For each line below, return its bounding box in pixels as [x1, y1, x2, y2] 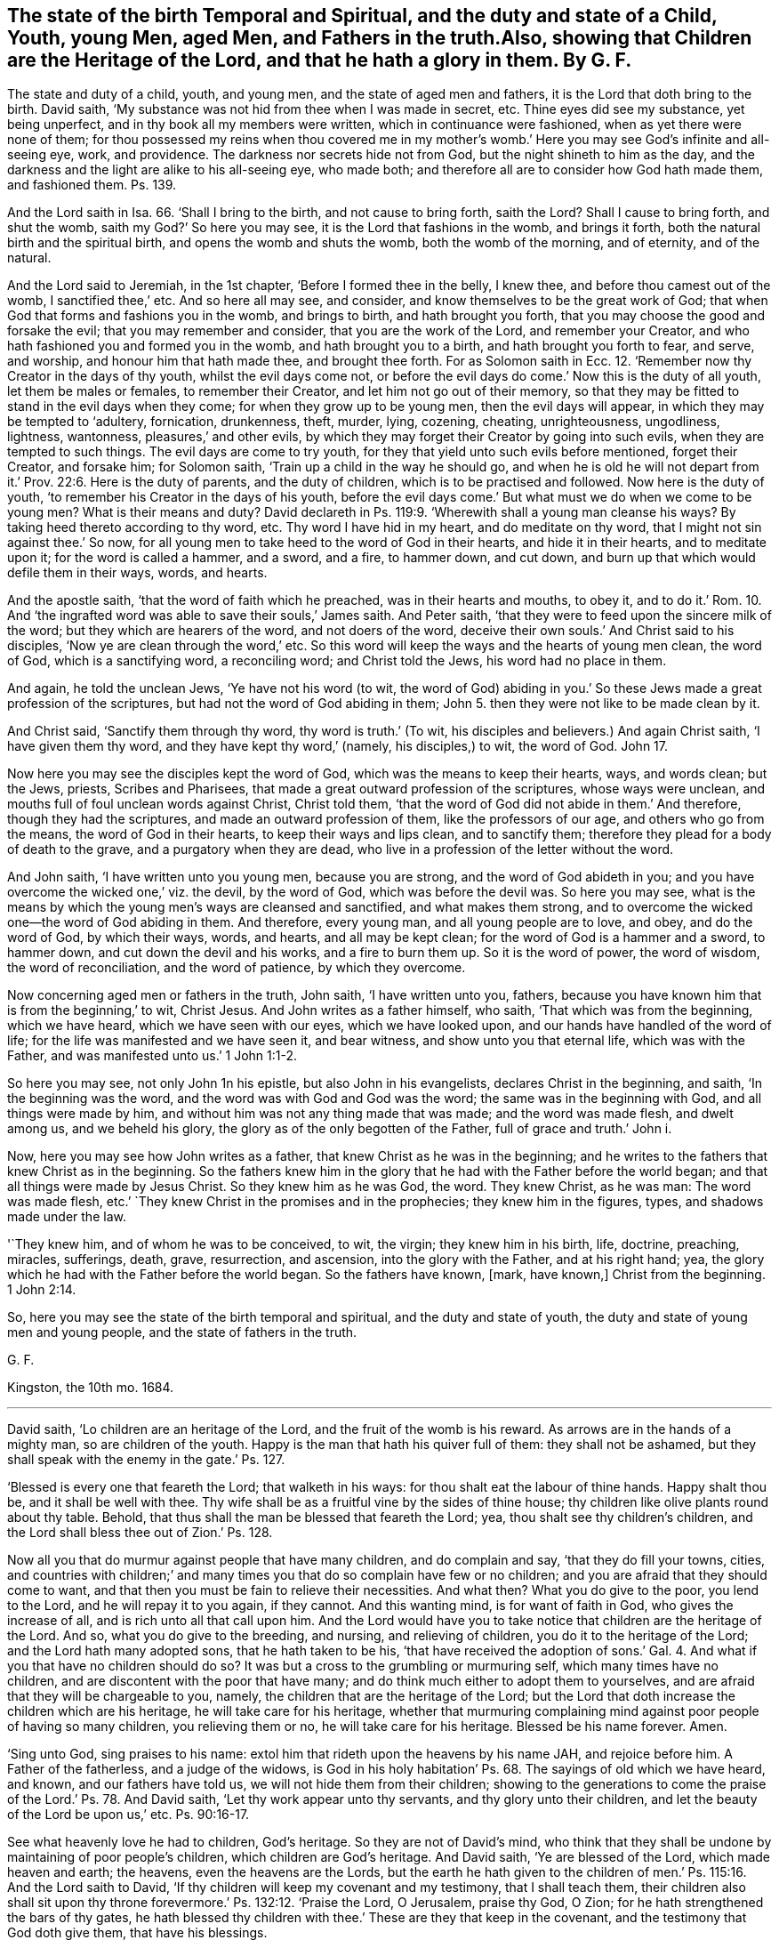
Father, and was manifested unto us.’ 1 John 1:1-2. [7, 1048, 297, 1064]
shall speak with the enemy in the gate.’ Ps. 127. [7, 1452, 285, 1468]
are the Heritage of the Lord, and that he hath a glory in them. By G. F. [7, 49, 632, 71]
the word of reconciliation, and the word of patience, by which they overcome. [7, 960, 466, 976]
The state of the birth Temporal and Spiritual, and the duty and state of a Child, [7, 4, 718, 27]
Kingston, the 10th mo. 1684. [7, 1380, 174, 1396]
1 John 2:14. [7, 1282, 76, 1298]
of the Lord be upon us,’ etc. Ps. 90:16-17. [7, 1807, 250, 1823]
